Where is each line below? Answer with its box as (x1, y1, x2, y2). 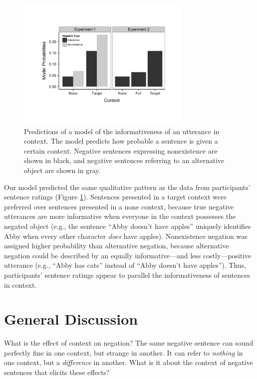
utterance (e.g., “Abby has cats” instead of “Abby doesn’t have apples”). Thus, (4, 260, 247, 270)
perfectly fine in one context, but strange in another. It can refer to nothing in (4, 347, 243, 358)
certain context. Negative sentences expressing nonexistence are (24, 145, 218, 156)
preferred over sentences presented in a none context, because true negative (4, 201, 234, 211)
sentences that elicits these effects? (4, 367, 110, 377)
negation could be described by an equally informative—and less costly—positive (4, 250, 252, 260)
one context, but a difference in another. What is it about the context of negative (4, 357, 253, 368)
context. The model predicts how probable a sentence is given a (24, 136, 218, 146)
